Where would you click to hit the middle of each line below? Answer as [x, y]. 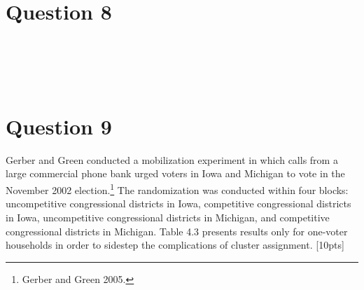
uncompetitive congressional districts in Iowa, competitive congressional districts [178, 203]
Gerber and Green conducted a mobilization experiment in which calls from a [172, 159]
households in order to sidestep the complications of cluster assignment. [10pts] [175, 245]
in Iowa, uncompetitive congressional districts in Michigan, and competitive [168, 217]
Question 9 [59, 126]
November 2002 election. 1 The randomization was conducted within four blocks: [177, 189]
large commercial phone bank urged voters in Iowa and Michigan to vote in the [175, 173]
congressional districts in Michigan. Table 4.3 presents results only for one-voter [177, 231]
